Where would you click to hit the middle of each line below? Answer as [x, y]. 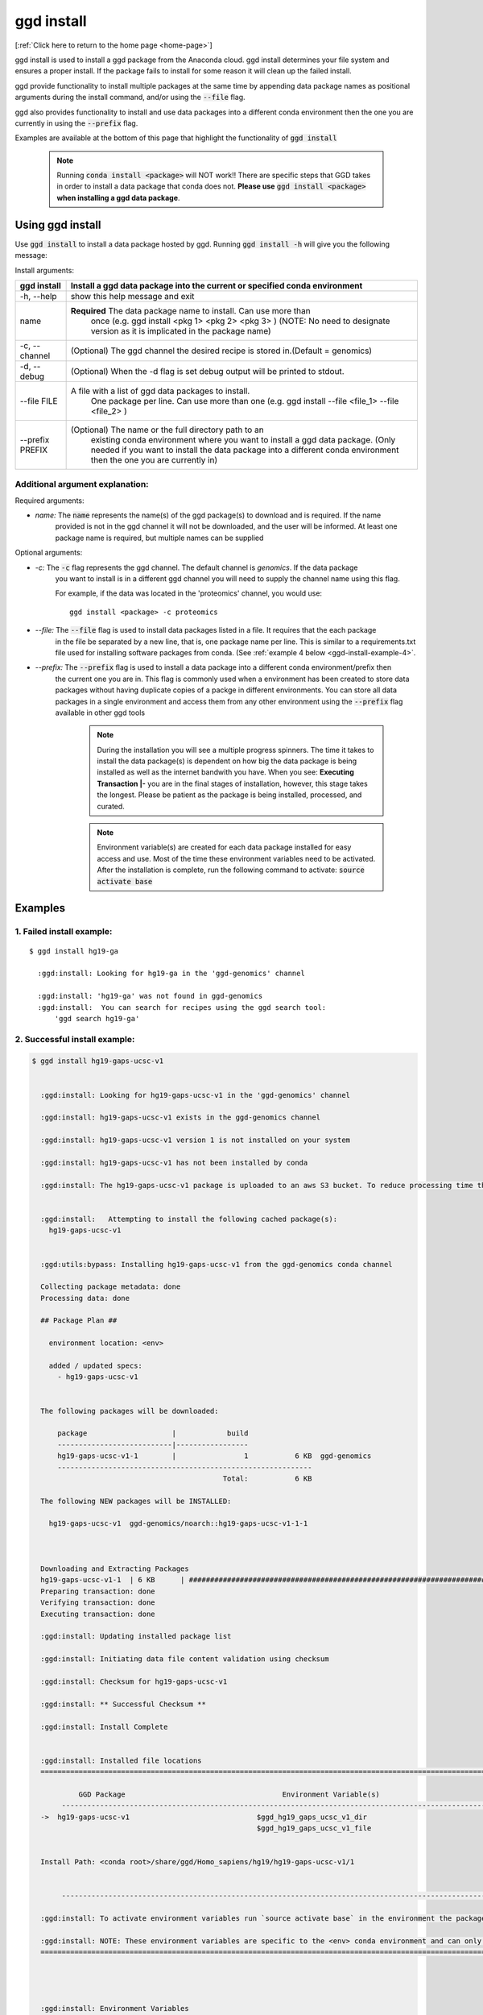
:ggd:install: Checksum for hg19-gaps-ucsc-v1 [134, 1681]
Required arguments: [50, 501]
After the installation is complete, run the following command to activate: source [231, 870]
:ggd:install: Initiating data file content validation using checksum [185, 1659]
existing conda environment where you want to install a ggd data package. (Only [243, 439]
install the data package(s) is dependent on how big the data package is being [227, 761]
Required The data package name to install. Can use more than [190, 310]
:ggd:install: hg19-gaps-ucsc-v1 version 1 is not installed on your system [195, 1140]
